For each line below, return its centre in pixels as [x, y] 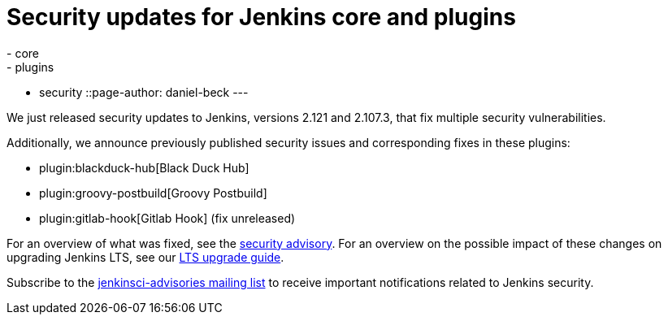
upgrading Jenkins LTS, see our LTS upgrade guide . [145, 257]
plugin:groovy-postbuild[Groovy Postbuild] [153, 193]
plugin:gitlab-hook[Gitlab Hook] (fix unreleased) [167, 218]
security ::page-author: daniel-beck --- [144, 92]
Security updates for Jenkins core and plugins [261, 17]
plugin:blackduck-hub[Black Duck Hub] [144, 167]
